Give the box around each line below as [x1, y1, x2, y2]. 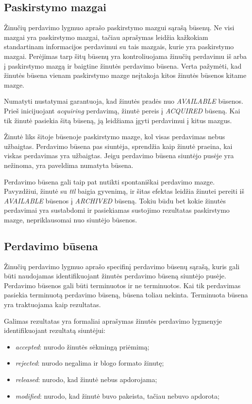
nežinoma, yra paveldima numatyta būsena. [4, 160, 134, 170]
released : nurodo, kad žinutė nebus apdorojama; [15, 374, 157, 385]
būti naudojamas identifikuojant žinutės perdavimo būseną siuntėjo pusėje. [4, 271, 226, 281]
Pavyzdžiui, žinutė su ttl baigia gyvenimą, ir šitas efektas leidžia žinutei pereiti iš [4, 186, 244, 196]
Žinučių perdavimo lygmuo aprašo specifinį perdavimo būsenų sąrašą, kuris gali [4, 261, 240, 271]
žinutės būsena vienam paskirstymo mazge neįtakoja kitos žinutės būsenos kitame [4, 70, 247, 80]
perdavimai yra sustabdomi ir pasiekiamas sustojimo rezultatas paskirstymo [4, 205, 230, 215]
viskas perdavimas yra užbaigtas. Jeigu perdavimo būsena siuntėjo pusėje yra [4, 150, 234, 161]
